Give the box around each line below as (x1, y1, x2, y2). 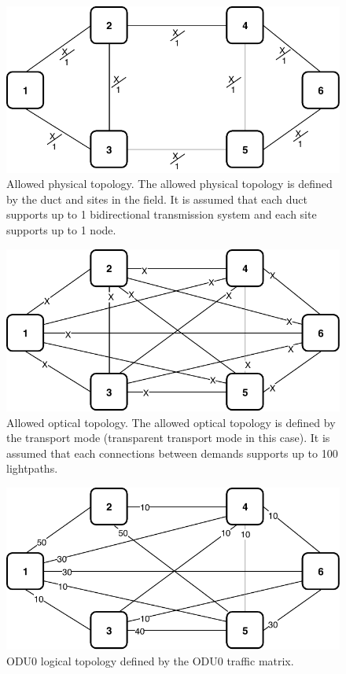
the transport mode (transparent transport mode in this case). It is (6, 429, 330, 446)
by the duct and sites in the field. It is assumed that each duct (6, 190, 308, 207)
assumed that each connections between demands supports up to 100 (6, 444, 338, 461)
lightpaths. (6, 460, 58, 477)
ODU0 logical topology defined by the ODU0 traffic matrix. (6, 652, 294, 668)
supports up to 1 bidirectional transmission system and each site (6, 206, 317, 223)
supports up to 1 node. (6, 222, 116, 238)
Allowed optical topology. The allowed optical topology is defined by (6, 414, 336, 430)
